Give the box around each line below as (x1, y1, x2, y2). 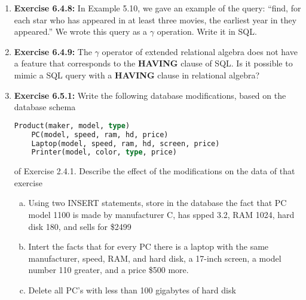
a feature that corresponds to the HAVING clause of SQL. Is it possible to (14, 57, 293, 69)
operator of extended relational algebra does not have (102, 45, 298, 57)
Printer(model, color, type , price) (31, 148, 177, 157)
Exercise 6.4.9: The (14, 45, 92, 57)
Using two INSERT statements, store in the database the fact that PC (28, 196, 287, 209)
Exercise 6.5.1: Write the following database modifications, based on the (14, 89, 286, 101)
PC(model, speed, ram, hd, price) (31, 130, 169, 139)
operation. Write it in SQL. (157, 25, 257, 38)
